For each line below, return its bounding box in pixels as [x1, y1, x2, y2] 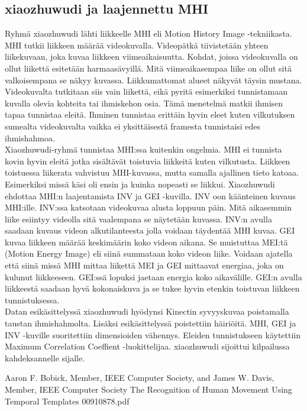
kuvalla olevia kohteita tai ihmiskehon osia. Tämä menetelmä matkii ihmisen [5, 96, 283, 109]
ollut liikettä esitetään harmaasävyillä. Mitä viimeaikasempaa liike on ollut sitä [5, 62, 292, 74]
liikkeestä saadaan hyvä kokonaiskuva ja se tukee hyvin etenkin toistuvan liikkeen [5, 282, 300, 295]
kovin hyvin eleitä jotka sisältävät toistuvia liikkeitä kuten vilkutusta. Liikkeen [5, 154, 290, 167]
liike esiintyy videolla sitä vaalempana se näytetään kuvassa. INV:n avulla [5, 212, 272, 225]
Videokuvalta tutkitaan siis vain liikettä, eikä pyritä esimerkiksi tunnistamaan [5, 85, 288, 98]
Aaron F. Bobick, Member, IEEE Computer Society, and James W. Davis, [5, 371, 274, 384]
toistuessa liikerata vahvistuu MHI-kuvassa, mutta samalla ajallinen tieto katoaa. [5, 166, 299, 179]
